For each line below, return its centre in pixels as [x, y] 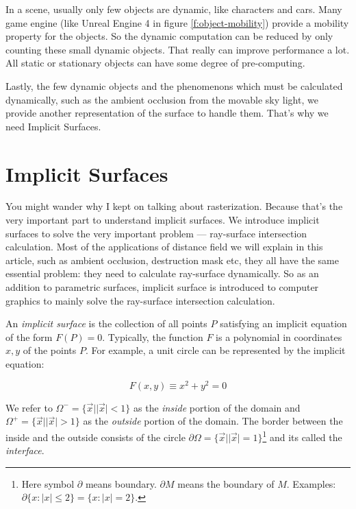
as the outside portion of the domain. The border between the [213, 421]
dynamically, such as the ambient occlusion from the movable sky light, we [162, 99]
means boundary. [121, 483]
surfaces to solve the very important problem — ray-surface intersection [156, 233]
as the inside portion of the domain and [217, 407]
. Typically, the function [153, 336]
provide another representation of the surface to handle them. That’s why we [167, 113]
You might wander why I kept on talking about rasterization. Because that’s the [174, 206]
